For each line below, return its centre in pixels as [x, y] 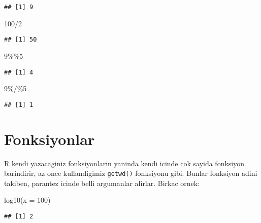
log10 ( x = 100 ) [27, 200]
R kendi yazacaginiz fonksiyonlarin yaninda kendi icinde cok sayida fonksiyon [124, 163]
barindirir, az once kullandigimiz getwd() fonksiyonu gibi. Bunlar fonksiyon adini [131, 173]
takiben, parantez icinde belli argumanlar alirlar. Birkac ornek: [102, 183]
